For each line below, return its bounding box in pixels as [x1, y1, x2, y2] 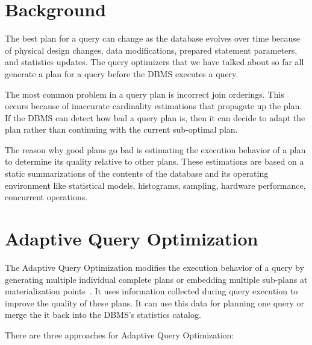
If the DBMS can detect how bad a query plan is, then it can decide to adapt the [5, 111, 305, 124]
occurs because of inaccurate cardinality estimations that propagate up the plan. [5, 100, 302, 112]
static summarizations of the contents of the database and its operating [5, 167, 269, 180]
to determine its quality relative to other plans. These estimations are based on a [5, 155, 304, 168]
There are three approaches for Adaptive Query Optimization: [5, 328, 234, 341]
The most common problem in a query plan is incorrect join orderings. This [5, 87, 284, 100]
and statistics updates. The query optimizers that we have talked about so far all [5, 55, 304, 68]
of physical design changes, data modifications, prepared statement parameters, [5, 43, 298, 56]
